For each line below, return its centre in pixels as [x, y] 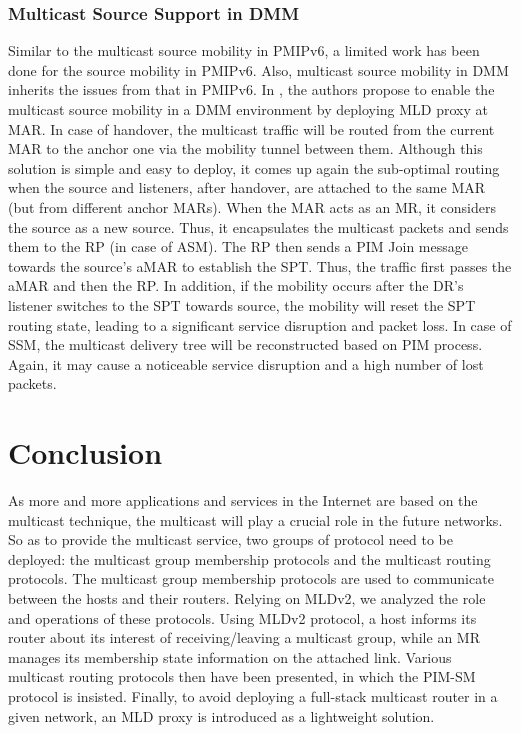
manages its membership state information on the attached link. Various [230, 656]
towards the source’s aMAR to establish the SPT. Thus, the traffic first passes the [260, 265]
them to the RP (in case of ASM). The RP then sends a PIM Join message [238, 246]
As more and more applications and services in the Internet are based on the [243, 500]
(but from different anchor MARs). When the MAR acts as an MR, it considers [252, 206]
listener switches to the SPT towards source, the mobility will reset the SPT [242, 304]
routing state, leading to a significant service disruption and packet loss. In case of [260, 324]
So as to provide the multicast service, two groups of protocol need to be [230, 539]
